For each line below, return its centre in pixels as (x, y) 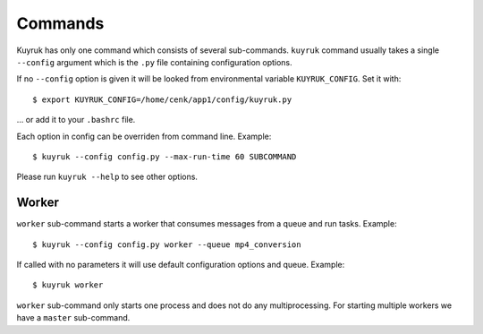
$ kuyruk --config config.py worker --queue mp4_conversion (167, 244)
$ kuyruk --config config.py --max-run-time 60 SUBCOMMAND (165, 156)
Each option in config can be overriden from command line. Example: (144, 136)
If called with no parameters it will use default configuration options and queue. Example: (181, 264)
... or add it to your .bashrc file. (76, 120)
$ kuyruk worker (68, 285)
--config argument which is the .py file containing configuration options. (154, 62)
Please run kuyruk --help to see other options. (107, 177)
